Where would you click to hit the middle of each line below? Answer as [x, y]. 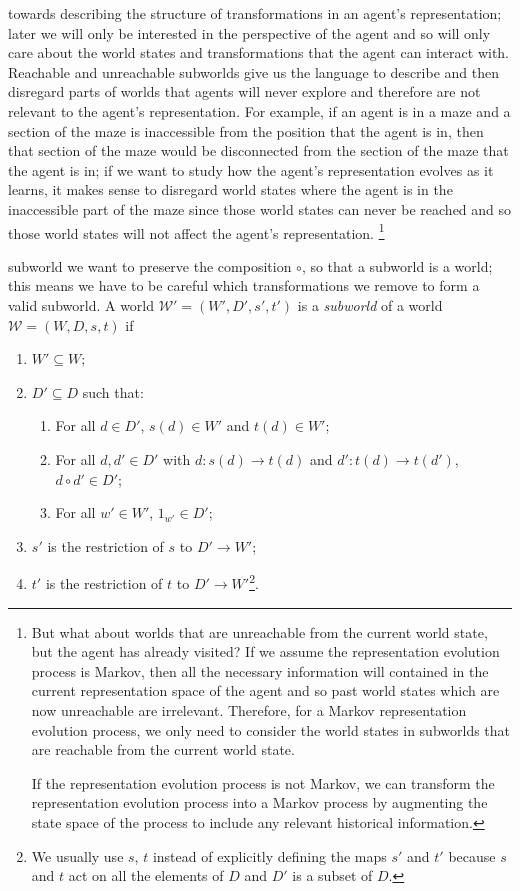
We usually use [77, 855]
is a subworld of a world [370, 304]
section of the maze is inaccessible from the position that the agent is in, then [246, 130]
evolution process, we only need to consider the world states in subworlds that [271, 729]
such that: [113, 391]
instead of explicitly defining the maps [269, 855]
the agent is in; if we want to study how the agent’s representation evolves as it [251, 169]
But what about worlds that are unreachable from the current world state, [259, 631]
